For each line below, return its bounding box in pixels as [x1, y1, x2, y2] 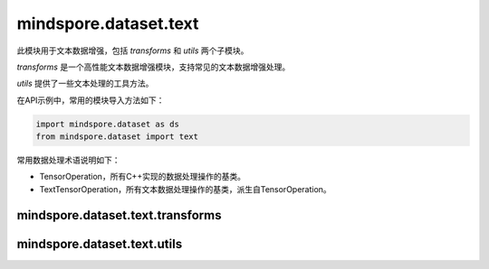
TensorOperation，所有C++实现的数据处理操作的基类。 [39, 172, 246, 182]
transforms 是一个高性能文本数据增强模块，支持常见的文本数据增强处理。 [16, 61, 291, 72]
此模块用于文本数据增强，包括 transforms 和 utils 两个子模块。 [16, 45, 249, 56]
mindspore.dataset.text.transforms [16, 208, 222, 223]
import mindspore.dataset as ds [35, 118, 180, 129]
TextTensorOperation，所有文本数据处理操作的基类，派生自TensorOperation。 [39, 183, 332, 194]
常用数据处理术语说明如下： [16, 154, 120, 166]
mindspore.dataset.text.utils [16, 236, 183, 252]
